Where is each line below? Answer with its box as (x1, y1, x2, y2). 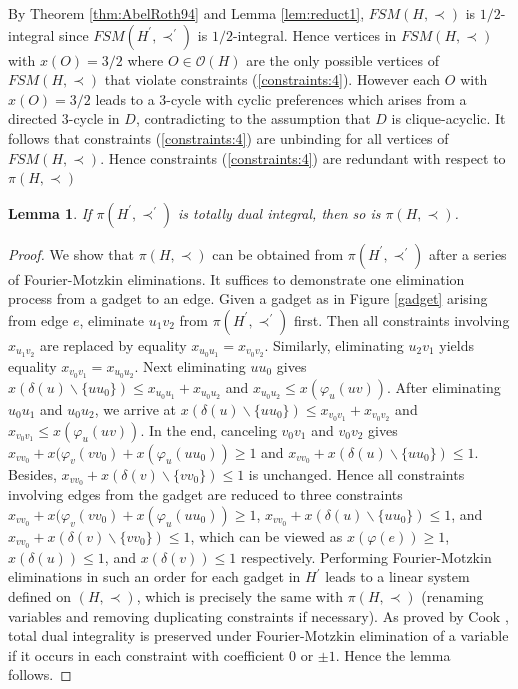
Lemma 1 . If (8, 202, 92, 223)
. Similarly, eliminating (264, 334, 404, 355)
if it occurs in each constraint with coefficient (8, 644, 285, 665)
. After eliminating (387, 376, 501, 397)
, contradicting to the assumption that (135, 108, 371, 129)
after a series (429, 243, 507, 264)
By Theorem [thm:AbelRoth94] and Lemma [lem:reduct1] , (8, 3, 365, 23)
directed (8, 108, 58, 129)
